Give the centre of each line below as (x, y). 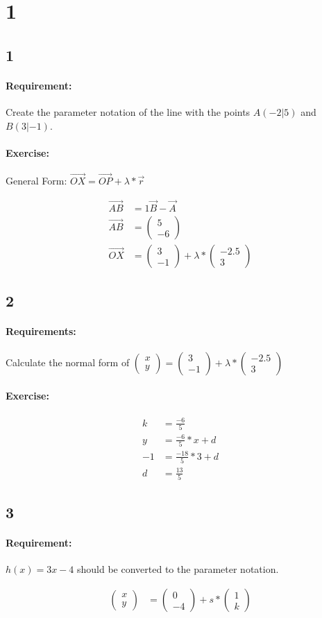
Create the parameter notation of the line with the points (128, 111)
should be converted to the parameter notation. (178, 569)
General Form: (36, 181)
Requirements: (41, 331)
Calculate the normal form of (68, 362)
